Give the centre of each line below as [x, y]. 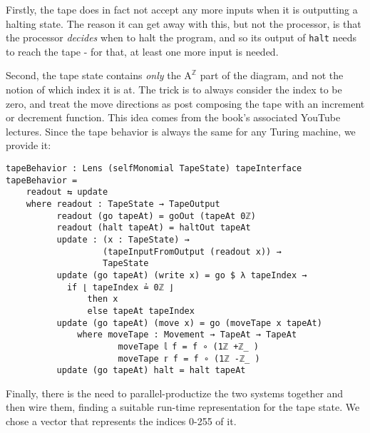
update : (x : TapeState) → [123, 239]
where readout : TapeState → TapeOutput [123, 204]
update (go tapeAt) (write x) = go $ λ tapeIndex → [182, 275]
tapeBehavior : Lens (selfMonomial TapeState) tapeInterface [154, 168]
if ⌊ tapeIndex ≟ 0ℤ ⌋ [120, 287]
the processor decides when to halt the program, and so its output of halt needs [181, 37]
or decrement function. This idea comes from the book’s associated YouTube [173, 117]
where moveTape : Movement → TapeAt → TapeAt [187, 335]
